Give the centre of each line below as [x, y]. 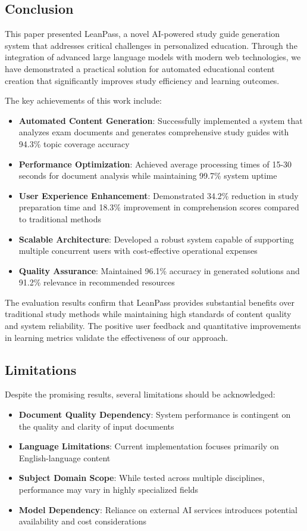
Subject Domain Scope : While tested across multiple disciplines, [142, 478]
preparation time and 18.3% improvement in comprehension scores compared [159, 207]
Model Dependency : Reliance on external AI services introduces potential [158, 509]
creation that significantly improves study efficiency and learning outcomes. [142, 80]
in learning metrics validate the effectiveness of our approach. [117, 337]
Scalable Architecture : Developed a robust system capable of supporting [156, 239]
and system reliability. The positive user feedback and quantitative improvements [153, 326]
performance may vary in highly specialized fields [109, 490]
